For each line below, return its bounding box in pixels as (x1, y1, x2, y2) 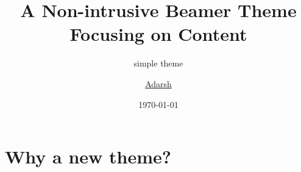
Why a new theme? (5, 144, 171, 169)
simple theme (133, 57, 183, 70)
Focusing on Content (69, 21, 247, 46)
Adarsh (145, 77, 172, 90)
